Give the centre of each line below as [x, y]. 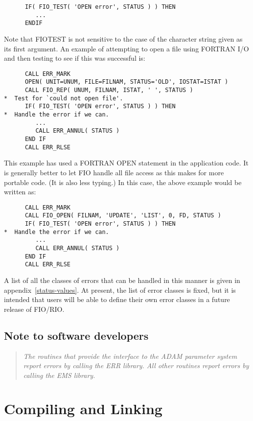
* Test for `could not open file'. [64, 98]
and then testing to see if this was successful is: [75, 58]
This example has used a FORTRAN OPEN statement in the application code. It [126, 163]
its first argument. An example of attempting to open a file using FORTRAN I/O [126, 48]
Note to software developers [76, 335]
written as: [20, 192]
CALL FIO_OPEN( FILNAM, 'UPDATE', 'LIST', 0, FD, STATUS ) [123, 216]
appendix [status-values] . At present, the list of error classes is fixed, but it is [120, 290]
